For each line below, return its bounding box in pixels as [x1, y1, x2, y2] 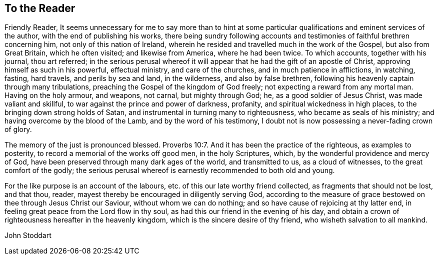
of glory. [4, 125, 32, 134]
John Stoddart [4, 231, 51, 240]
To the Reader [4, 2, 75, 14]
